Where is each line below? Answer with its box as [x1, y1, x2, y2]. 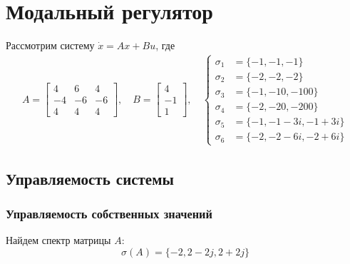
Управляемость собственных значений [6, 205, 212, 223]
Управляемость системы [6, 167, 174, 189]
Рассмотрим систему [6, 38, 95, 53]
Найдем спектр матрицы [6, 233, 111, 248]
